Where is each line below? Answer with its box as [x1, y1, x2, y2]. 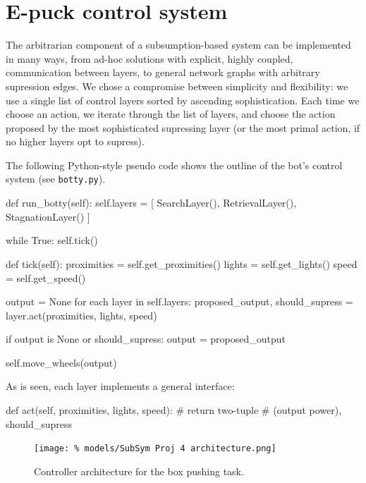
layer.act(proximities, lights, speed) [6, 307, 157, 322]
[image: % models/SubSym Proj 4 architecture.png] [34, 444, 276, 454]
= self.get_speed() [6, 270, 86, 285]
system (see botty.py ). [6, 171, 106, 186]
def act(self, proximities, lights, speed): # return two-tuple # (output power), [6, 403, 342, 417]
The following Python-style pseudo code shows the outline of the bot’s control [6, 157, 343, 172]
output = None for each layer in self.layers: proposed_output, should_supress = [6, 294, 353, 309]
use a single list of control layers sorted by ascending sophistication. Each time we [6, 92, 360, 107]
